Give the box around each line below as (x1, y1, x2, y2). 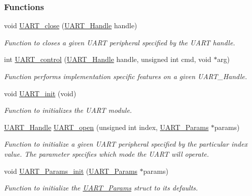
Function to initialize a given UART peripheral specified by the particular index (4, 139, 247, 149)
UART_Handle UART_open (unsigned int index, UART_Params (4, 121, 209, 132)
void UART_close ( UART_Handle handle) (4, 20, 137, 31)
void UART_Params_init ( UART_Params (4, 165, 138, 176)
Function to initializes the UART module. (4, 105, 132, 115)
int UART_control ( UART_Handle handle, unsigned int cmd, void (4, 54, 212, 64)
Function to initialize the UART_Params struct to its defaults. (4, 182, 198, 193)
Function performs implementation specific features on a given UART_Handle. (4, 71, 247, 81)
